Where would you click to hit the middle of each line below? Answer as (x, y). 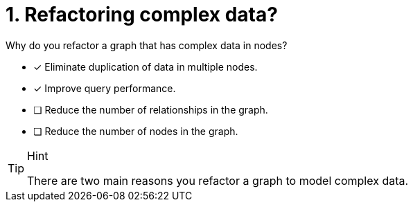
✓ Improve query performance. (105, 88)
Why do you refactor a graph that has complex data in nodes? (147, 45)
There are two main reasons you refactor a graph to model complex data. (218, 180)
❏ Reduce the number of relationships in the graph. (151, 109)
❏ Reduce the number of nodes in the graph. (136, 131)
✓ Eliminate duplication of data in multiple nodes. (146, 66)
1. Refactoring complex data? (142, 15)
